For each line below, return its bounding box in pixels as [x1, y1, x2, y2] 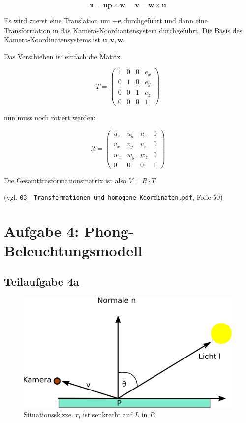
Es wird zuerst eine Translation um [4, 15, 110, 25]
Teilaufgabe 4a [4, 274, 79, 289]
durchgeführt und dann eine [123, 15, 208, 25]
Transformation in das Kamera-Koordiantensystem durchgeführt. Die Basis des [4, 25, 243, 35]
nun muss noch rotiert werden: [4, 112, 96, 122]
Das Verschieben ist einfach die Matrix [4, 51, 121, 61]
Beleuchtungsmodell [4, 240, 143, 260]
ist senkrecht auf [83, 409, 132, 420]
